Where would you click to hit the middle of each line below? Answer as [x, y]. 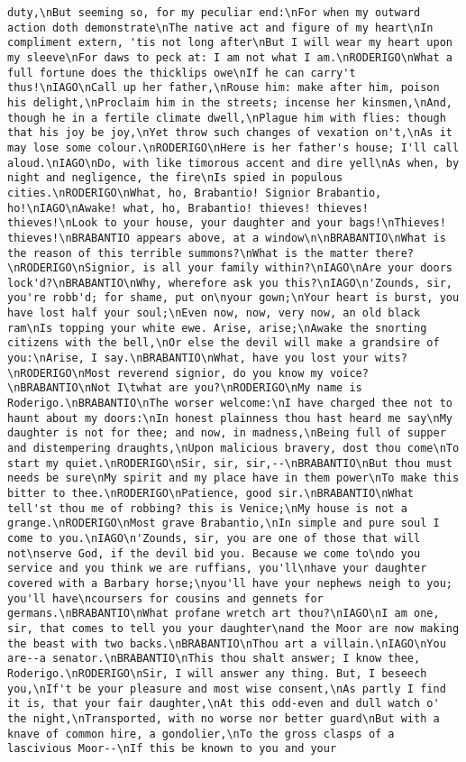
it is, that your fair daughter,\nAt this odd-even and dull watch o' [224, 704]
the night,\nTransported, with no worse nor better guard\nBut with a [224, 718]
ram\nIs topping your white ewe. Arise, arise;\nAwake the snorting [217, 328]
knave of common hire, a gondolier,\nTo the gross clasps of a [201, 734]
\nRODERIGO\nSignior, [72, 268]
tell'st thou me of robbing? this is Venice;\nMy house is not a [207, 508]
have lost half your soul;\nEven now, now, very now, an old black [214, 313]
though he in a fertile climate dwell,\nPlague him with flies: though [227, 118]
